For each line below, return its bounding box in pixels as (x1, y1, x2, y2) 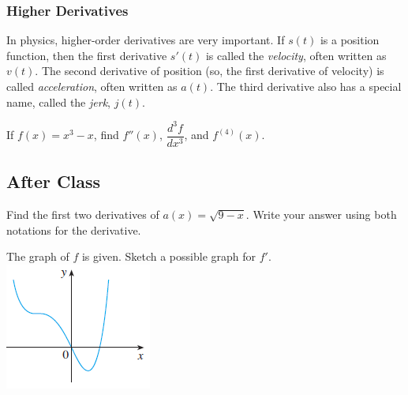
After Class (6, 169, 101, 194)
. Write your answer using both (245, 205, 397, 222)
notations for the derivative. (6, 221, 141, 238)
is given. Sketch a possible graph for (81, 248, 256, 265)
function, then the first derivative (6, 47, 167, 63)
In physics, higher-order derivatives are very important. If (6, 32, 285, 48)
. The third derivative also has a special (210, 78, 402, 94)
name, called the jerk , (6, 93, 110, 110)
